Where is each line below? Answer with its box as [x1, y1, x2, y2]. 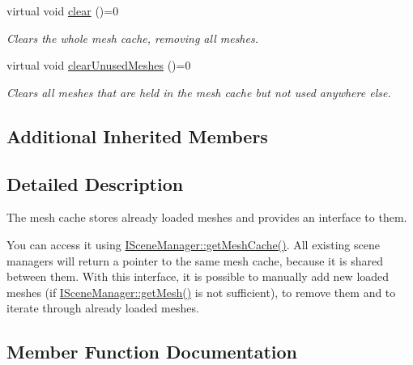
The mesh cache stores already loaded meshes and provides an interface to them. [6, 209, 407, 226]
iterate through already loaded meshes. [6, 299, 199, 316]
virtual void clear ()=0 [6, 2, 119, 19]
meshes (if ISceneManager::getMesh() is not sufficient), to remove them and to [6, 283, 396, 300]
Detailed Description [6, 171, 184, 196]
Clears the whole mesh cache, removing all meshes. [6, 29, 258, 46]
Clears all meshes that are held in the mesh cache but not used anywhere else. [6, 83, 391, 100]
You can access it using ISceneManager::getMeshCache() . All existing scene [6, 236, 380, 253]
